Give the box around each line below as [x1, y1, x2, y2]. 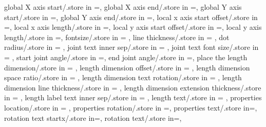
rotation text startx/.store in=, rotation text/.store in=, [4, 112, 182, 123]
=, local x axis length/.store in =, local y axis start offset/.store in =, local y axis [4, 22, 262, 32]
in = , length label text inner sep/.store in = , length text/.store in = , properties [4, 92, 262, 103]
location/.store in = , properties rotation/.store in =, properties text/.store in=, [4, 102, 257, 113]
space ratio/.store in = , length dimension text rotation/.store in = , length [4, 72, 242, 83]
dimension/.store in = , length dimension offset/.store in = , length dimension [4, 62, 250, 72]
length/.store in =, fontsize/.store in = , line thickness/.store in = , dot [4, 31, 230, 42]
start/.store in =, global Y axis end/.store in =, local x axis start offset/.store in [4, 11, 258, 22]
